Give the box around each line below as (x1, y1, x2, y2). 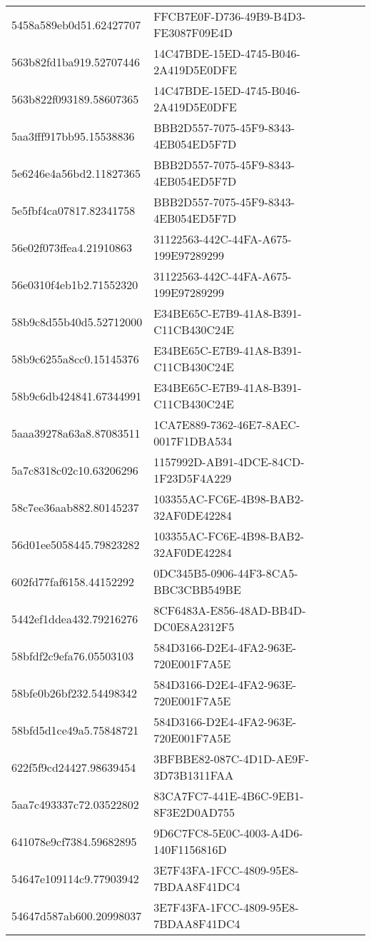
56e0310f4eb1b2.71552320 (11, 276, 138, 293)
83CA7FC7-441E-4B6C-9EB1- (153, 787, 304, 804)
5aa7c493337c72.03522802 (11, 795, 139, 812)
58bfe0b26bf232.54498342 (11, 684, 138, 701)
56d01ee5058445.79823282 (11, 535, 140, 553)
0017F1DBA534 (153, 433, 233, 449)
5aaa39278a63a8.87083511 (11, 424, 141, 441)
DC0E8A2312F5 (153, 618, 235, 635)
